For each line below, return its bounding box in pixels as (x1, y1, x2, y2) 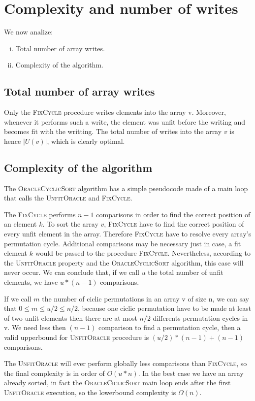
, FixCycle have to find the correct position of (104, 219, 244, 229)
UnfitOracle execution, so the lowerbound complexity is (4, 387, 176, 397)
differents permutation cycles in (153, 312, 248, 323)
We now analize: (4, 27, 53, 37)
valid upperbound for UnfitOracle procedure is (4, 332, 149, 342)
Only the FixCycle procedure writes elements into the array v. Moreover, (4, 107, 226, 117)
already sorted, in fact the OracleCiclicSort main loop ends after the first (4, 377, 231, 388)
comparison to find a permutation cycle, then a (98, 322, 241, 333)
